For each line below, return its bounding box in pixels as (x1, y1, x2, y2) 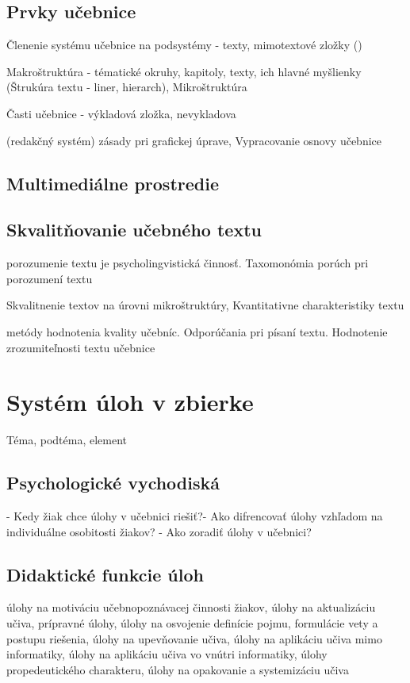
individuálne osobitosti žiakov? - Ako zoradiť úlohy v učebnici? (6, 523, 312, 539)
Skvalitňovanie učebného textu (6, 217, 262, 242)
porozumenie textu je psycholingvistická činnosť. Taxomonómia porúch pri (6, 255, 369, 271)
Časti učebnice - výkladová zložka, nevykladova (6, 105, 236, 121)
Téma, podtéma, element (6, 432, 128, 448)
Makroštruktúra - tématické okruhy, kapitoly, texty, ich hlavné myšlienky (6, 63, 362, 79)
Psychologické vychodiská (6, 470, 220, 495)
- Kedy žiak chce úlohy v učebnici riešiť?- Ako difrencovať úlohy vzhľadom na (6, 508, 383, 524)
